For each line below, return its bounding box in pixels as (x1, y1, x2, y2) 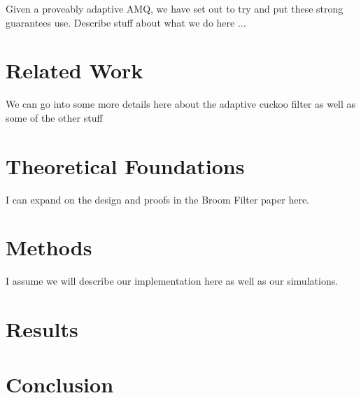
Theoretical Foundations (6, 151, 245, 180)
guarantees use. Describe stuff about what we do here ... (6, 15, 246, 29)
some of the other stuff (6, 110, 103, 125)
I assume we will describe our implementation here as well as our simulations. (6, 273, 339, 288)
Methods (6, 233, 92, 262)
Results (6, 315, 78, 343)
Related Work (6, 56, 143, 85)
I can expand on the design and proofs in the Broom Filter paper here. (6, 192, 309, 206)
